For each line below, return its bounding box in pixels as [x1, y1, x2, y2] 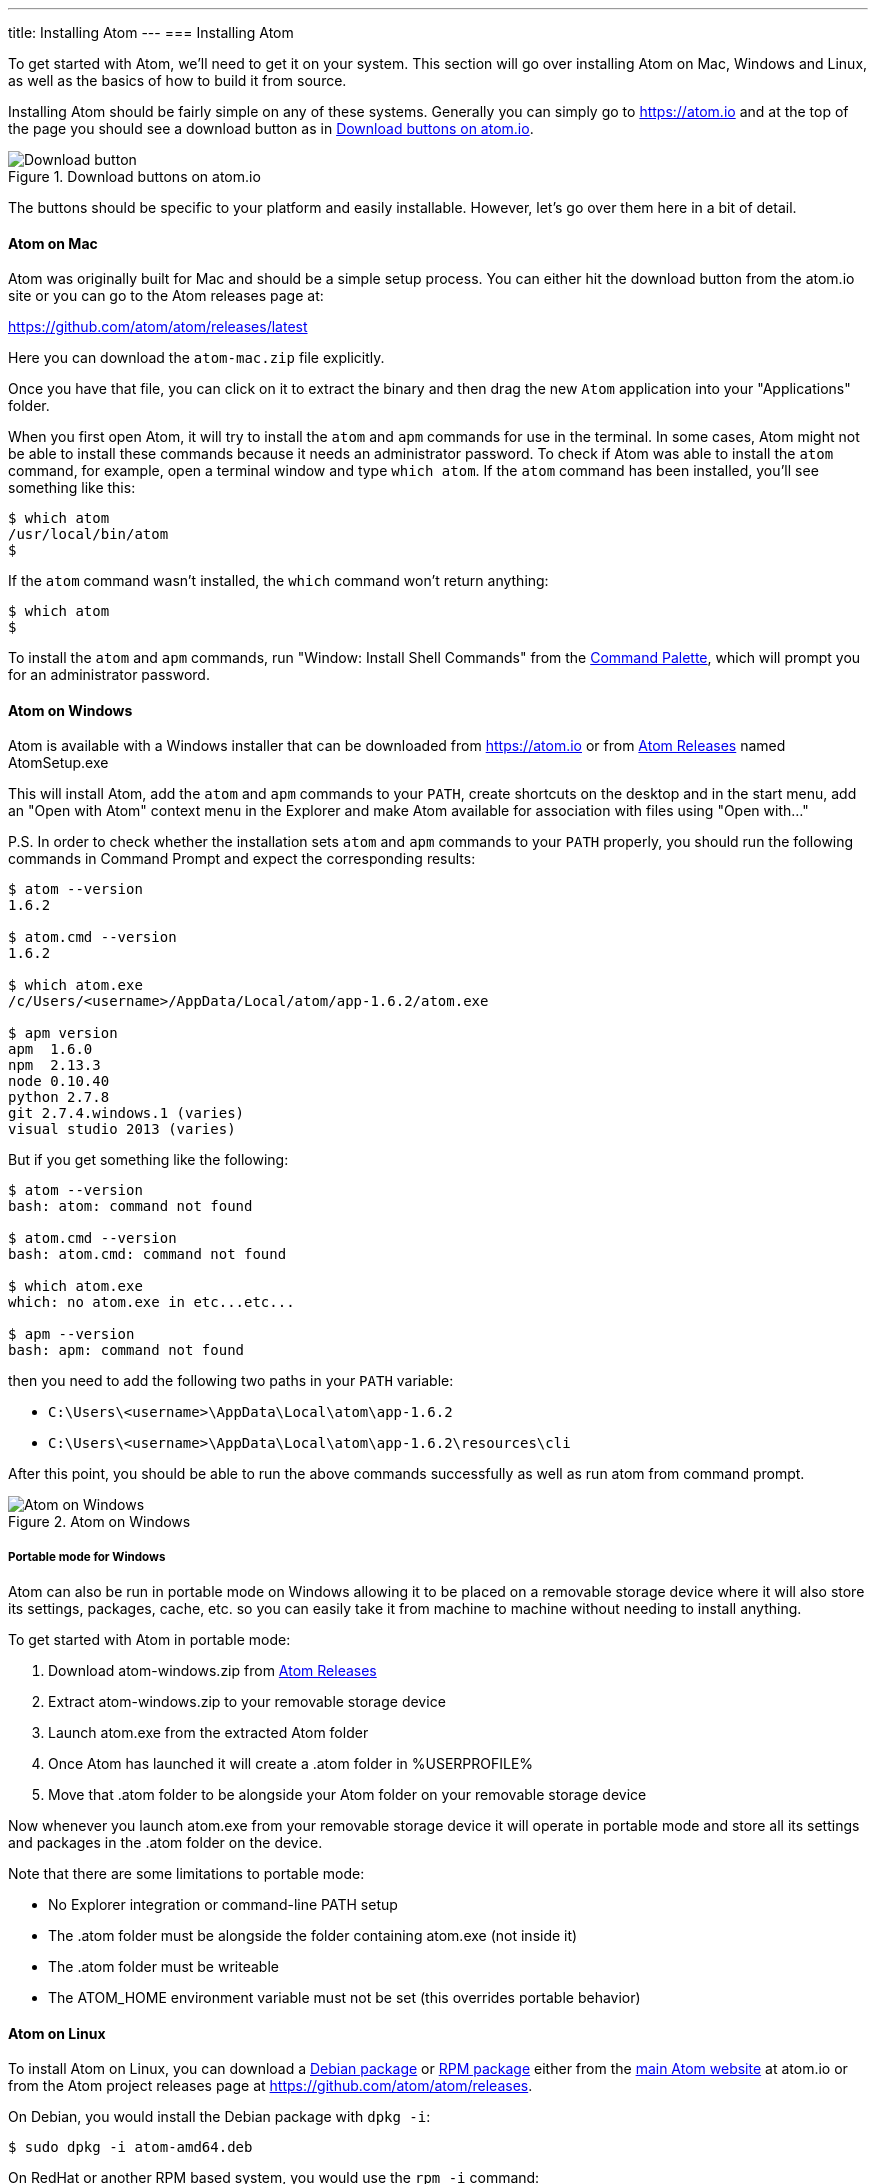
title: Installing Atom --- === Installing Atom [8, 24, 294, 41]
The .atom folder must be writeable [48, 1958, 279, 1976]
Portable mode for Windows [8, 1549, 166, 1564]
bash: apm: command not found [8, 1342, 245, 1359]
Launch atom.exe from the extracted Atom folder [48, 1724, 369, 1742]
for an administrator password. [8, 666, 210, 684]
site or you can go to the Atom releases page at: [8, 287, 324, 305]
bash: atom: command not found [8, 1198, 253, 1215]
